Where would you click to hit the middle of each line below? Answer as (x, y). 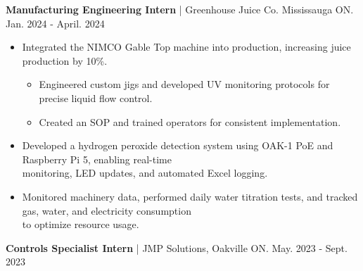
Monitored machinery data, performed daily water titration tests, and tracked (190, 196)
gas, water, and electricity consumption (107, 210)
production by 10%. (65, 60)
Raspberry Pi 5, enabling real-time (97, 159)
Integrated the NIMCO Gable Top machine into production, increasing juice (186, 47)
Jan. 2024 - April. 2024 (55, 23)
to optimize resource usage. (81, 224)
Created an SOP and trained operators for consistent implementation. (190, 121)
